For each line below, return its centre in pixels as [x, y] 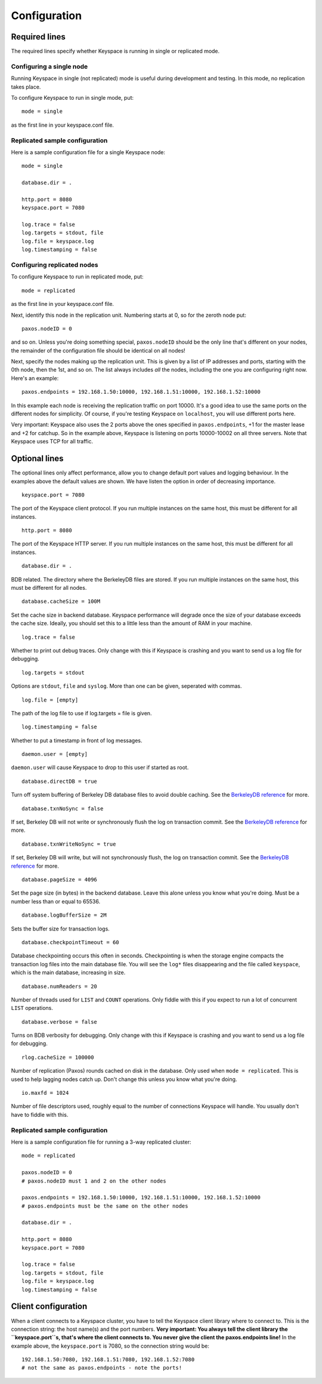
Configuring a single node [49, 66]
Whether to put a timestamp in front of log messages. [77, 740]
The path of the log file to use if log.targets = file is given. [81, 713]
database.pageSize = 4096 [60, 879]
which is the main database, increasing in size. [68, 973]
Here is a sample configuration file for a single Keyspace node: [88, 152]
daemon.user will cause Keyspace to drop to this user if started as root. [100, 767]
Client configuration [49, 1307]
